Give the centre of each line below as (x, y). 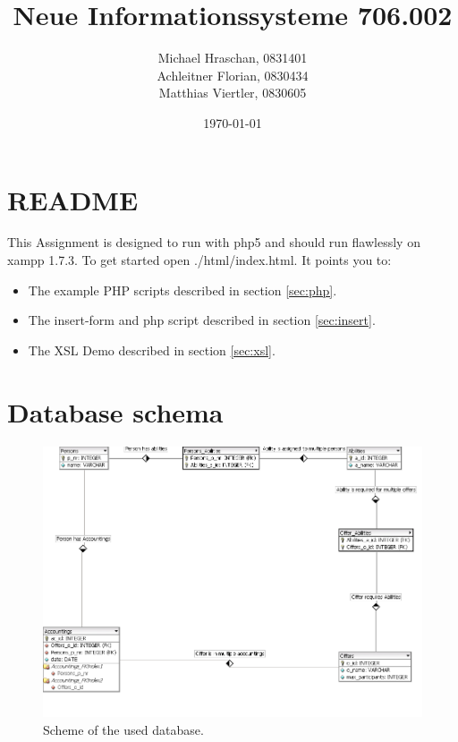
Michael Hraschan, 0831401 (233, 58)
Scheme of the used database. (123, 729)
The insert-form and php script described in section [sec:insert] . (202, 320)
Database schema (115, 411)
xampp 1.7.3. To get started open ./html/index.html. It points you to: (199, 260)
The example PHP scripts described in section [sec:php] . (182, 290)
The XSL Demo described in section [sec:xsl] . (152, 350)
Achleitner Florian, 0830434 (233, 75)
